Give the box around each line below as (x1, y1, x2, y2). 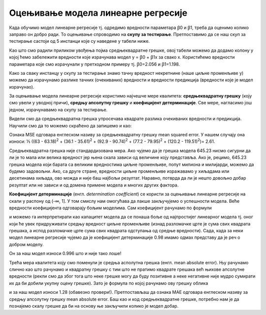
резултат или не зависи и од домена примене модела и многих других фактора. (9, 182, 179, 188)
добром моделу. (9, 241, 44, 247)
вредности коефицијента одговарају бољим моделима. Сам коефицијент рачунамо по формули (9, 205, 212, 211)
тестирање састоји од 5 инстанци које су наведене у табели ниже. (9, 38, 150, 44)
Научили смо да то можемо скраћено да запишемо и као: (9, 123, 132, 128)
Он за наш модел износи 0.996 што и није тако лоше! (9, 251, 122, 256)
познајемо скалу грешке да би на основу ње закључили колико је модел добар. (9, 303, 179, 309)
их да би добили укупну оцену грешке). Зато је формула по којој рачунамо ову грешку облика (9, 280, 208, 286)
